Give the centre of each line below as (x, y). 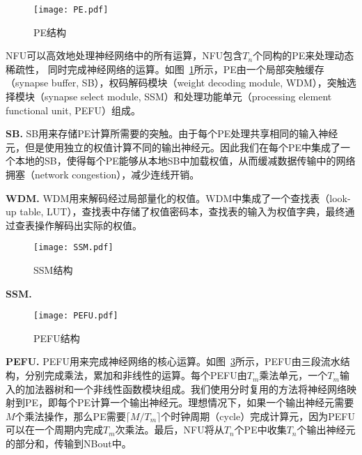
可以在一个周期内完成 (54, 430)
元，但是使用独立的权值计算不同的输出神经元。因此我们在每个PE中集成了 (173, 147)
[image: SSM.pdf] (73, 248)
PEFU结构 (57, 338)
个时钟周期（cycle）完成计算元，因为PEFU (258, 416)
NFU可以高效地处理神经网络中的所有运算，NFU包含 (124, 55)
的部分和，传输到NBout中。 (69, 444)
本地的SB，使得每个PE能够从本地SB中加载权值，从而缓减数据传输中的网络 (185, 161)
